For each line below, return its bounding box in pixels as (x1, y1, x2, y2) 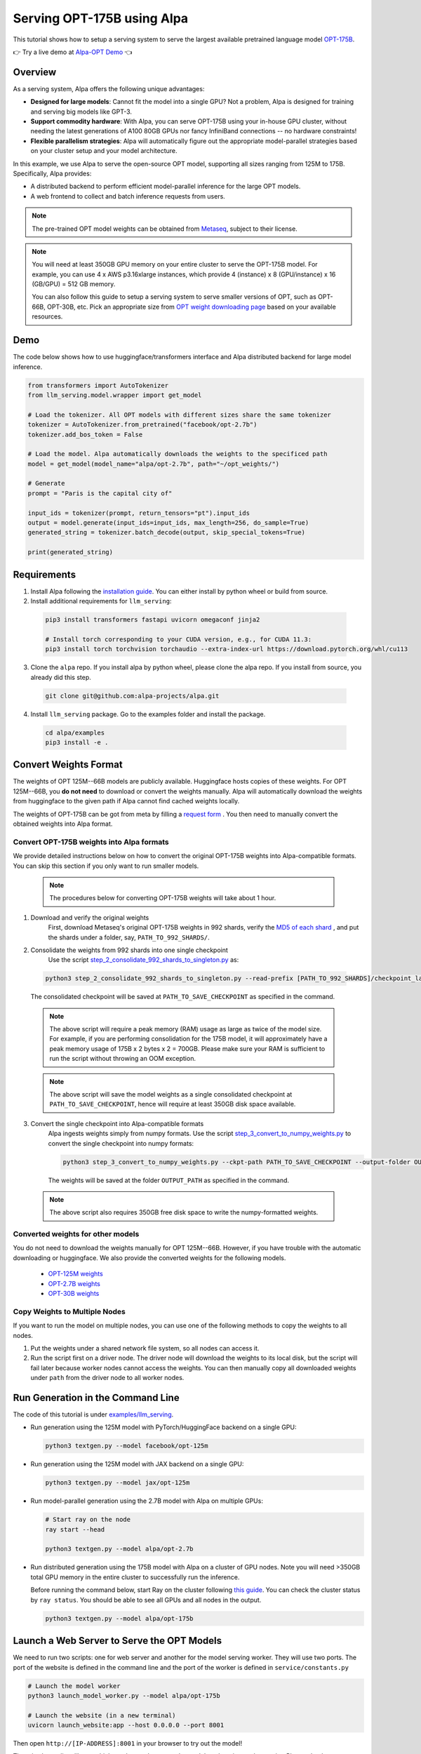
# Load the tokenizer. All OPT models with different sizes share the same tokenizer (27, 410, 331, 419)
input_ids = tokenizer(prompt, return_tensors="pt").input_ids (27, 509, 250, 517)
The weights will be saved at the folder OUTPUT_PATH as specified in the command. (48, 1176, 290, 1184)
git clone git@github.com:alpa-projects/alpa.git (45, 692, 220, 699)
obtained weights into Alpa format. (13, 819, 113, 828)
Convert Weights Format (13, 758, 123, 771)
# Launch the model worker (27, 1682, 121, 1690)
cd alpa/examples (45, 728, 105, 737)
